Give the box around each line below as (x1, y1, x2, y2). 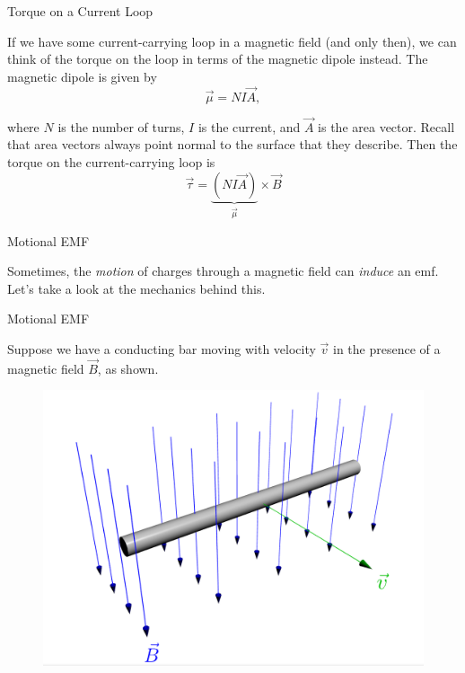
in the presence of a (333, 339, 441, 358)
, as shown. (97, 359, 159, 377)
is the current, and (197, 117, 301, 136)
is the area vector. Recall (318, 117, 455, 136)
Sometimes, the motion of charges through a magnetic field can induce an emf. (7, 261, 439, 280)
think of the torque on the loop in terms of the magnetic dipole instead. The (7, 49, 428, 68)
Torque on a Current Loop (7, 2, 154, 20)
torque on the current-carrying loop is (7, 153, 215, 171)
